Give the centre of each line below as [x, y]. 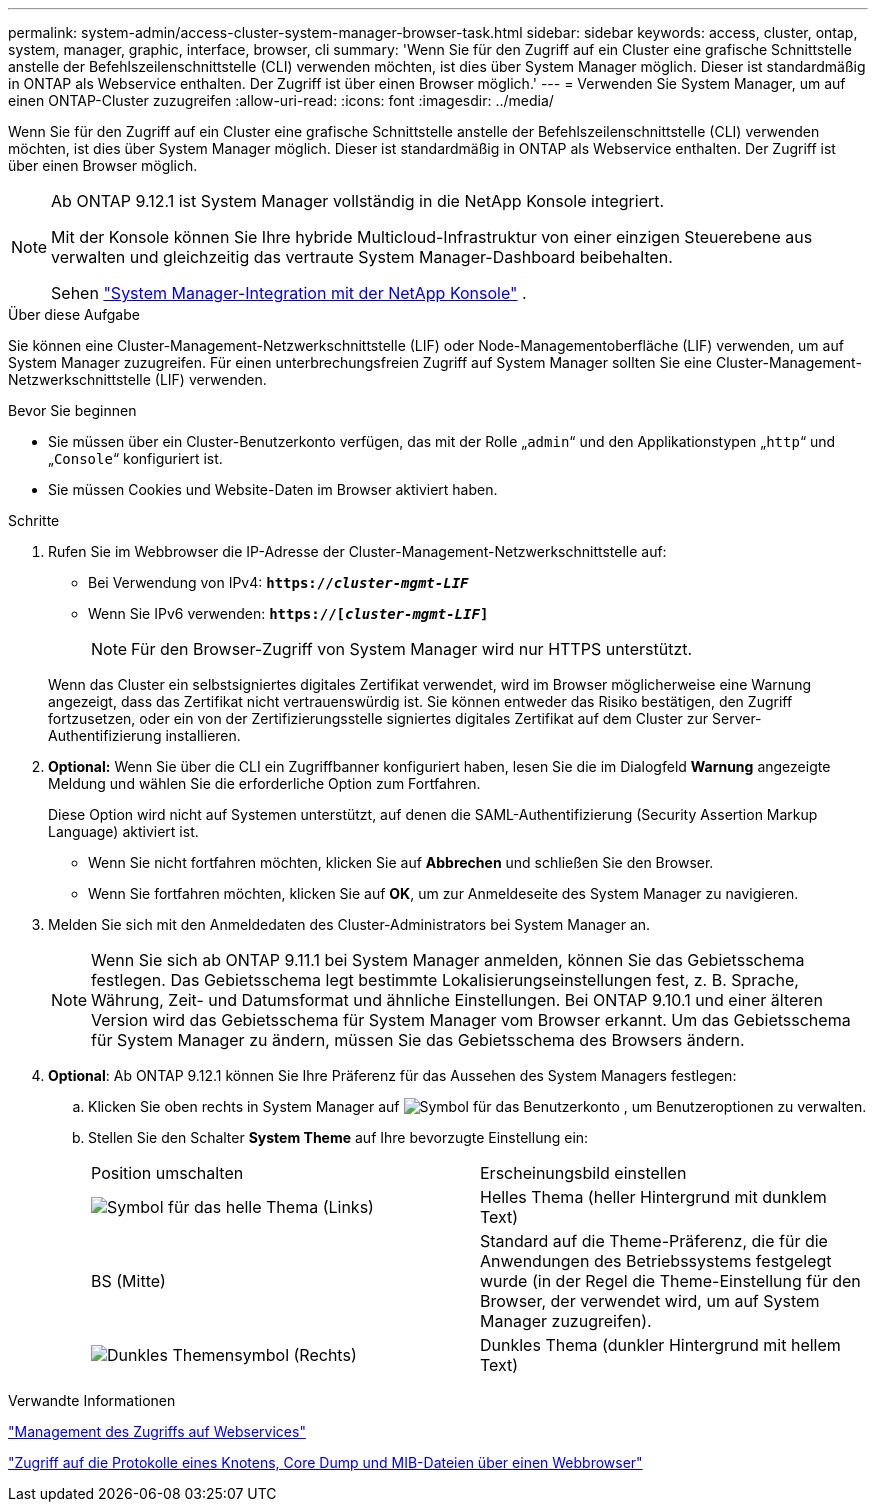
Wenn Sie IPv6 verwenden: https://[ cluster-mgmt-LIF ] [288, 613]
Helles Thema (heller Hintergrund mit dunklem [653, 1197]
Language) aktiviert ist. [123, 831]
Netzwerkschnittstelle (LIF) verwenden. [137, 379]
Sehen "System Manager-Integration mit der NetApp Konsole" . [289, 293]
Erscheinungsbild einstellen [583, 1173]
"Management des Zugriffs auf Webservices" [157, 1431]
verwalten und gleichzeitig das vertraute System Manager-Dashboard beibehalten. [362, 257]
